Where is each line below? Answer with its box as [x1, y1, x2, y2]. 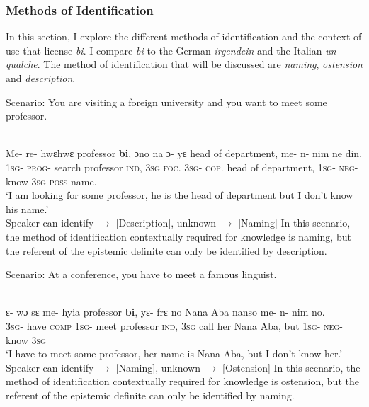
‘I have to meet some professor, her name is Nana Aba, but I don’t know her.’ [6, 346, 343, 361]
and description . [6, 71, 76, 85]
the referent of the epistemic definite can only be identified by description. [6, 243, 327, 258]
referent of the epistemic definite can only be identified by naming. [6, 387, 295, 402]
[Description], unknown [115, 215, 217, 230]
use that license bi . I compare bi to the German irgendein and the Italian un [6, 42, 336, 57]
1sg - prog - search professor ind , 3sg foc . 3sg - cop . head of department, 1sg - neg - [6, 159, 358, 174]
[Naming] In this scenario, [238, 215, 351, 230]
